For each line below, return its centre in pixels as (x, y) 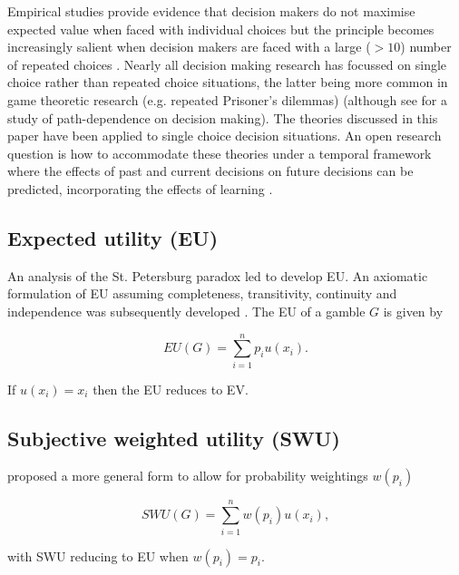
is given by (413, 311)
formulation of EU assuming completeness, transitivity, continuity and (202, 293)
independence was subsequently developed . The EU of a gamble (186, 311)
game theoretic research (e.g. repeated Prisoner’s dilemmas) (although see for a (227, 99)
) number (426, 47)
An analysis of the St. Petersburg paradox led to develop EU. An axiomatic (218, 275)
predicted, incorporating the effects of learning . (140, 188)
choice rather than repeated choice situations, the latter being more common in (228, 82)
